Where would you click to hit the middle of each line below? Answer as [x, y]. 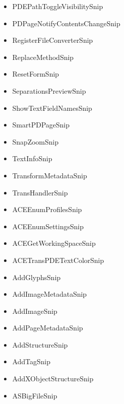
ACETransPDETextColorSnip [58, 260]
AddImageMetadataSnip [49, 294]
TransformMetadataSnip [49, 175]
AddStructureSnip [40, 344]
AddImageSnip [35, 311]
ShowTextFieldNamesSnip [52, 108]
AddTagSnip [31, 361]
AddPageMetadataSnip [47, 328]
